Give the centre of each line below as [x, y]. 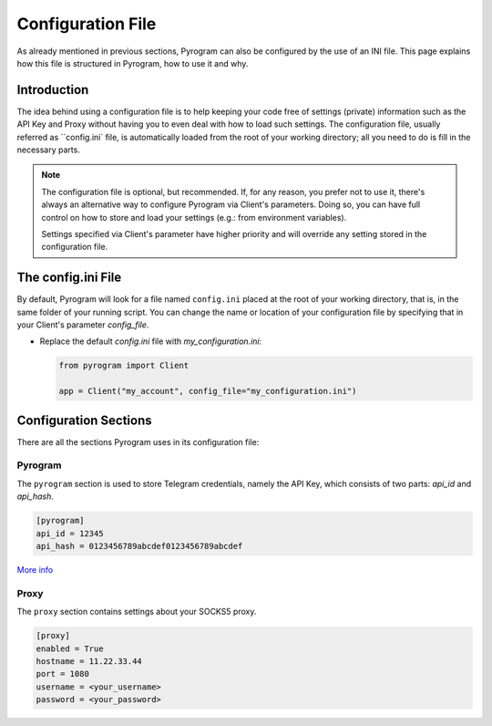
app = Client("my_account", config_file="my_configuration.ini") [208, 391]
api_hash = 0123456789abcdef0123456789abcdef [139, 546]
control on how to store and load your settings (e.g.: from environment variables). [194, 217]
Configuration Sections [84, 420]
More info [35, 569]
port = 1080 [63, 674]
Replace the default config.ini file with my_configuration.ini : [151, 341]
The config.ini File [69, 278]
